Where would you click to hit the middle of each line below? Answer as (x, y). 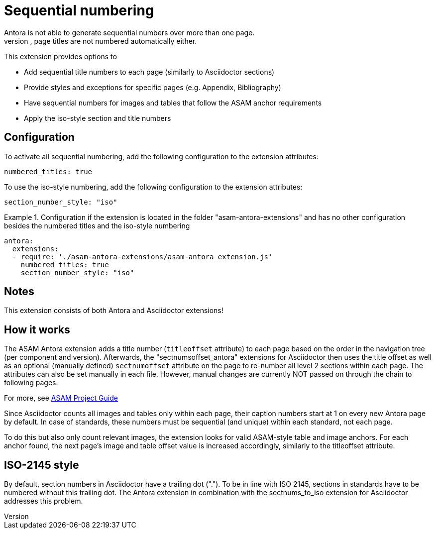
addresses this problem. (44, 501)
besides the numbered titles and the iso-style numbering (97, 225)
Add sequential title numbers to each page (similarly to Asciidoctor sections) (149, 72)
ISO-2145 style (42, 465)
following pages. (31, 383)
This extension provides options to (60, 56)
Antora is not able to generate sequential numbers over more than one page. (129, 32)
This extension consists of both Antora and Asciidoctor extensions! (114, 311)
